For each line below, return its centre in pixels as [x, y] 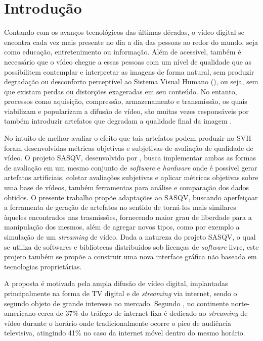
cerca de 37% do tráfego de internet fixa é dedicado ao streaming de [143, 313]
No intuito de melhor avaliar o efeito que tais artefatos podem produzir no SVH [128, 138]
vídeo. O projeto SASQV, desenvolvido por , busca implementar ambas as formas [130, 158]
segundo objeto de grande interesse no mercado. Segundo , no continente [117, 303]
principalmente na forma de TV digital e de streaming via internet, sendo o [121, 293]
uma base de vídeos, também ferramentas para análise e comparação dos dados [126, 187]
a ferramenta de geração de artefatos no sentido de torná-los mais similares [120, 207]
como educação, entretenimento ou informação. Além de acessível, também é [123, 52]
